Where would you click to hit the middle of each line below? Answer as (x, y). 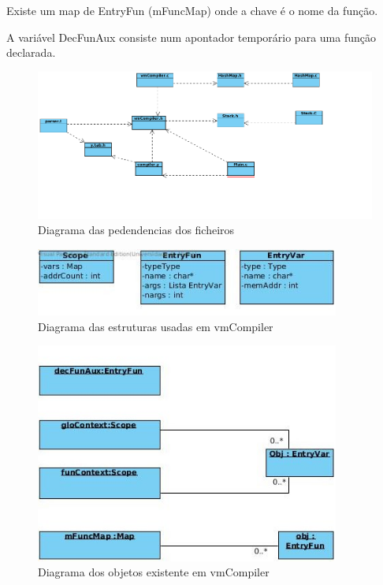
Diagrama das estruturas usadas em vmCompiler (156, 326)
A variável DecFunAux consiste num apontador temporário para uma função (191, 37)
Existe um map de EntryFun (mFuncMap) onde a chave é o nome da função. (192, 10)
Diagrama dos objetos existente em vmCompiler (154, 572)
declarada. (31, 52)
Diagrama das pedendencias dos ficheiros (136, 230)
